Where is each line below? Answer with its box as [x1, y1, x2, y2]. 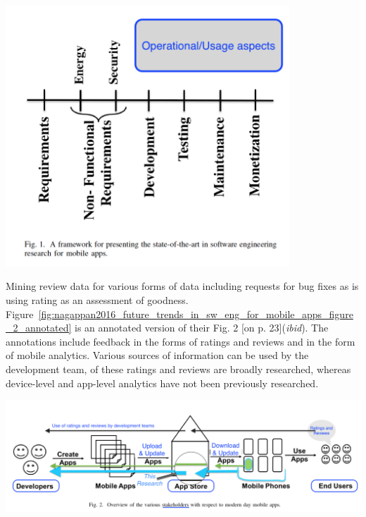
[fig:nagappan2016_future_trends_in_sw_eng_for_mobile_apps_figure [38, 306, 353, 321]
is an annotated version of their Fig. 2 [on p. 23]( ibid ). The [75, 320, 329, 335]
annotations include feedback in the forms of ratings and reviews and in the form [6, 334, 355, 348]
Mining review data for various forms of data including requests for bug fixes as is [6, 279, 359, 293]
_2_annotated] [6, 320, 72, 335]
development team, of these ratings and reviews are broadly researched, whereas [6, 361, 351, 376]
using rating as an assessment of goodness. [6, 292, 189, 307]
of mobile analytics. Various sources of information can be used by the [6, 348, 309, 363]
